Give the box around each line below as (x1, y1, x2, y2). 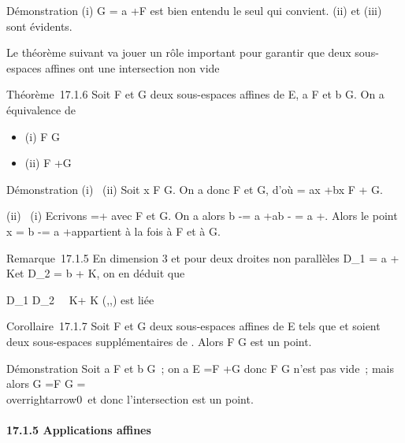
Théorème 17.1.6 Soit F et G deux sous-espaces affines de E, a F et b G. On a (6, 86, 385, 102)
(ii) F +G (24, 154, 72, 171)
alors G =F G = (6, 375, 86, 392)
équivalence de (6, 101, 76, 117)
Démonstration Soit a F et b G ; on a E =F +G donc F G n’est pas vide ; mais (6, 359, 394, 376)
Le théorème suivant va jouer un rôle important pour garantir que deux (6, 44, 351, 61)
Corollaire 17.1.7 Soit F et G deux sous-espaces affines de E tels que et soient (6, 318, 381, 334)
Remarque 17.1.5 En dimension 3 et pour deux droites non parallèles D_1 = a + (6, 249, 399, 266)
